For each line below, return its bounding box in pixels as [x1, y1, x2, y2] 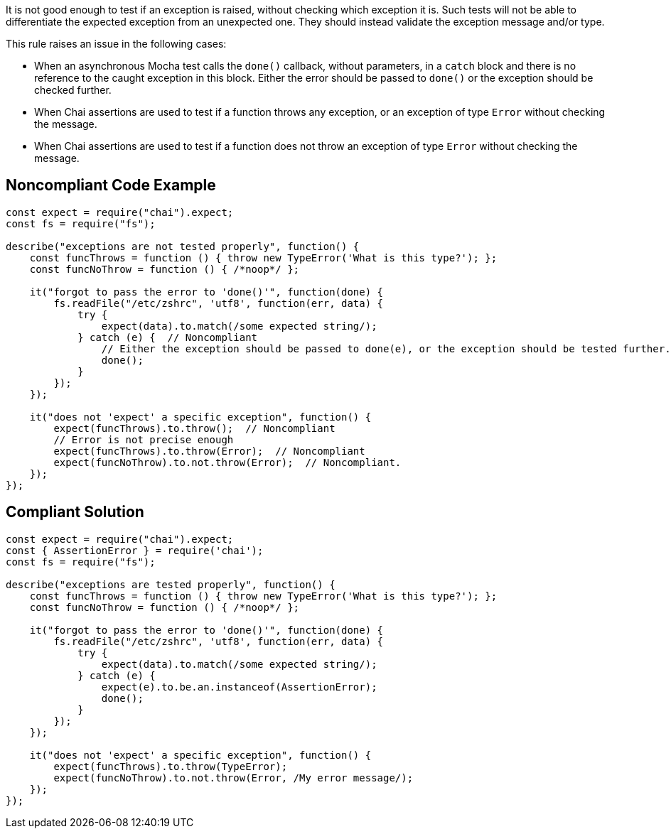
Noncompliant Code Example [6, 176, 216, 195]
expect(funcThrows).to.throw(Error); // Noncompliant [53, 445, 365, 457]
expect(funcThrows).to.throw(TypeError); [53, 760, 288, 772]
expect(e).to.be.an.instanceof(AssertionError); [101, 681, 377, 693]
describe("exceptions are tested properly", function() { [6, 578, 335, 590]
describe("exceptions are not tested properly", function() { [6, 240, 360, 252]
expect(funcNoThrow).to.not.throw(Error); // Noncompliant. [53, 456, 402, 468]
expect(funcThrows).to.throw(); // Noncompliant [53, 422, 335, 434]
